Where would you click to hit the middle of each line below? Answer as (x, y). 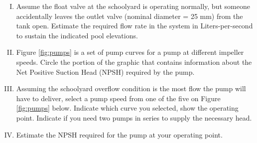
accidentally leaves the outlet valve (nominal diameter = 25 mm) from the (129, 16)
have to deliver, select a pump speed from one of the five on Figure (118, 98)
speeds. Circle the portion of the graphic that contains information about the (134, 62)
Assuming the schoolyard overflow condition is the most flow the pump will (131, 88)
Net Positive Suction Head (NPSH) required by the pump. (105, 71)
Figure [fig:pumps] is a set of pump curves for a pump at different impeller (130, 52)
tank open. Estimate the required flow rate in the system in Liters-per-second (134, 26)
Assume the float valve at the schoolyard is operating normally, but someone (133, 6)
